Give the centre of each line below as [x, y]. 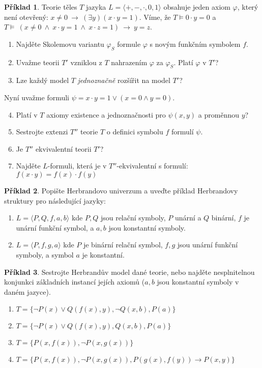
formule [129, 44]
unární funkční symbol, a [55, 227]
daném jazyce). [27, 291]
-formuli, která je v [77, 166]
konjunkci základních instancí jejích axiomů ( [75, 282]
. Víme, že [155, 17]
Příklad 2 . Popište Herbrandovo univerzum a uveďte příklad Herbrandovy [121, 190]
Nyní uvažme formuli [37, 97]
